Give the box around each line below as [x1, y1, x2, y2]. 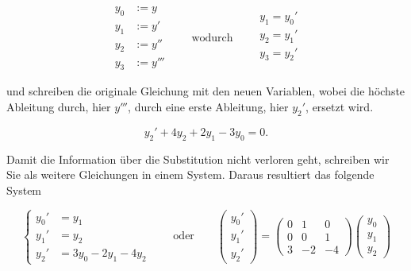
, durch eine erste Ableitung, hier [128, 98, 289, 114]
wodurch [191, 32, 233, 44]
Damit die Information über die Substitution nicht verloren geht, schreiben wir [6, 150, 390, 167]
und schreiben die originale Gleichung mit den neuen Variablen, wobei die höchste [6, 83, 405, 99]
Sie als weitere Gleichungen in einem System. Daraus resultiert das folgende [6, 166, 375, 183]
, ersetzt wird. [305, 98, 374, 114]
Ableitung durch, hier [6, 98, 111, 114]
